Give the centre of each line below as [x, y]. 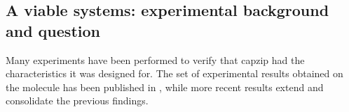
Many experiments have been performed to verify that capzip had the [155, 59]
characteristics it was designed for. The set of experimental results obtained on [174, 73]
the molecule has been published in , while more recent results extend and [165, 87]
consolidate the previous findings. [77, 101]
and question [53, 30]
